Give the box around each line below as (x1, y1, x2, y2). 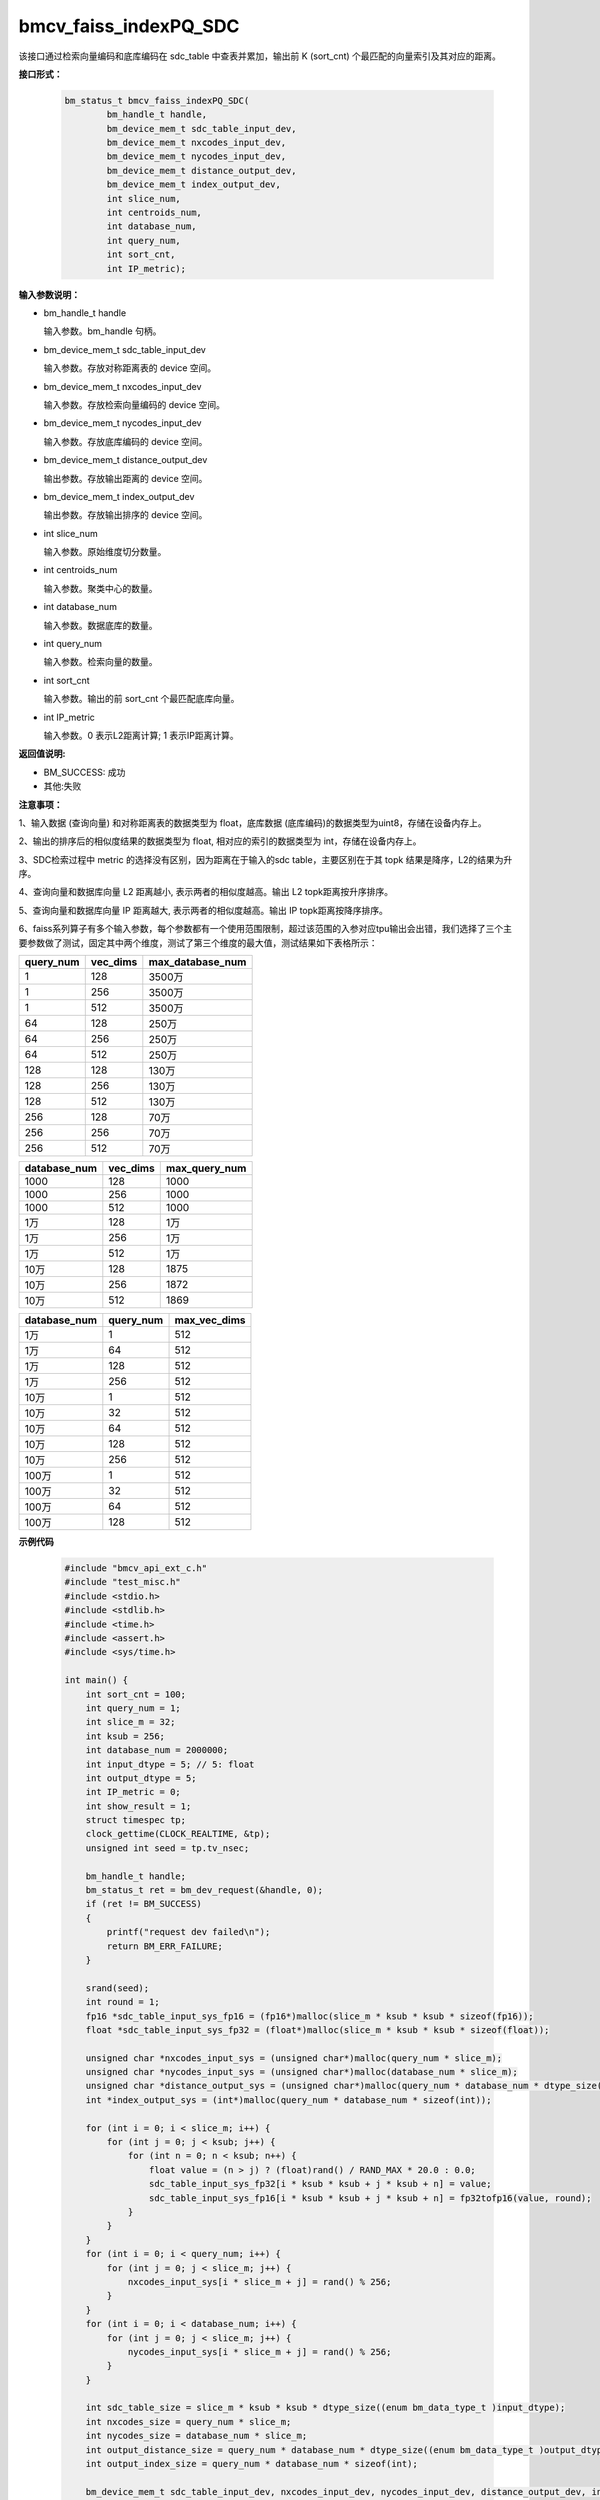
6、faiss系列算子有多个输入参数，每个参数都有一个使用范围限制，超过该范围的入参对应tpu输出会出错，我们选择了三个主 (18, 923, 513, 935)
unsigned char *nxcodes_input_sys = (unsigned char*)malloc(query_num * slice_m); (85, 2052, 503, 2064)
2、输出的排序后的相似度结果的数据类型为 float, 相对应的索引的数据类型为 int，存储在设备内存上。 (18, 835, 422, 847)
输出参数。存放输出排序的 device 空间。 (43, 509, 208, 521)
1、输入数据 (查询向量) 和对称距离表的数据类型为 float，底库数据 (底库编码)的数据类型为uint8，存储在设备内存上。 (18, 816, 487, 829)
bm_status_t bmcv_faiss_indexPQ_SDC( (64, 95, 250, 106)
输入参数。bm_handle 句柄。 (43, 325, 162, 337)
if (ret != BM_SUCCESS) (85, 1898, 202, 1910)
